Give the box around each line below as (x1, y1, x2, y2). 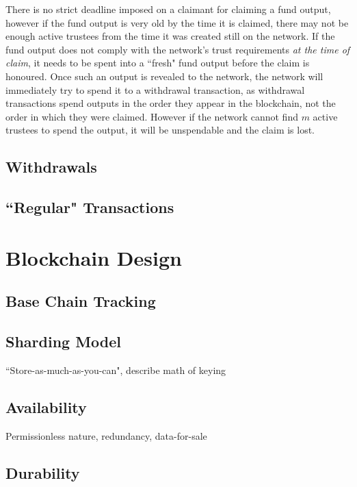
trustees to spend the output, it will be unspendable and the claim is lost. (5, 123, 315, 137)
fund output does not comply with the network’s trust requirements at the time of (5, 42, 350, 56)
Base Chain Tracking (5, 290, 156, 312)
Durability (5, 462, 80, 483)
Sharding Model (5, 331, 122, 352)
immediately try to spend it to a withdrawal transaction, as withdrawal (5, 82, 305, 97)
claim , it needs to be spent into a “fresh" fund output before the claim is (5, 55, 310, 70)
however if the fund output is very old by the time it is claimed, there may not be (5, 15, 349, 29)
